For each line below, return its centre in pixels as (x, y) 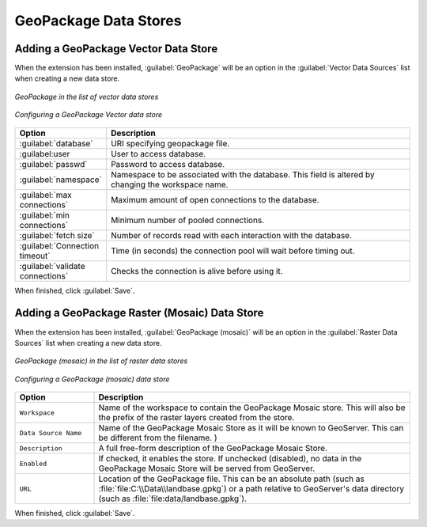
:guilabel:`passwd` (53, 164)
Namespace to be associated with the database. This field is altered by (243, 174)
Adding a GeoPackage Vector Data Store (116, 49)
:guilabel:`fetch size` (57, 235)
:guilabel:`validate (52, 266)
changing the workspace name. (170, 184)
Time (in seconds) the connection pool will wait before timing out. (233, 251)
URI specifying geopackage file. (170, 143)
